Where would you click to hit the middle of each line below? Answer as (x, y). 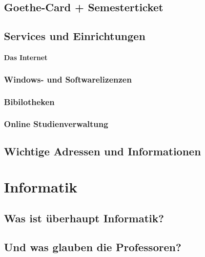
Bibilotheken (29, 101)
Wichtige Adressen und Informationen (102, 151)
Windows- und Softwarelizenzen (68, 79)
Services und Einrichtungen (75, 36)
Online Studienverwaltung (56, 124)
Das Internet (26, 57)
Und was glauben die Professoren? (93, 246)
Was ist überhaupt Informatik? (84, 218)
